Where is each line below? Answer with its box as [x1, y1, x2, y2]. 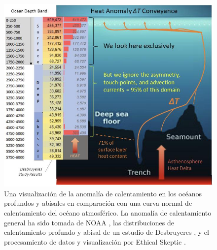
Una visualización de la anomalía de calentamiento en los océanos [4, 188, 202, 198]
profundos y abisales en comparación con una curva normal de [4, 198, 192, 208]
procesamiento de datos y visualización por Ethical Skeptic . [4, 236, 186, 247]
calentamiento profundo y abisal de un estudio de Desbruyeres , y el [4, 227, 209, 237]
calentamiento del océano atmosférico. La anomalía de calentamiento [4, 207, 212, 218]
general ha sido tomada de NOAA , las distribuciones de [4, 217, 174, 227]
